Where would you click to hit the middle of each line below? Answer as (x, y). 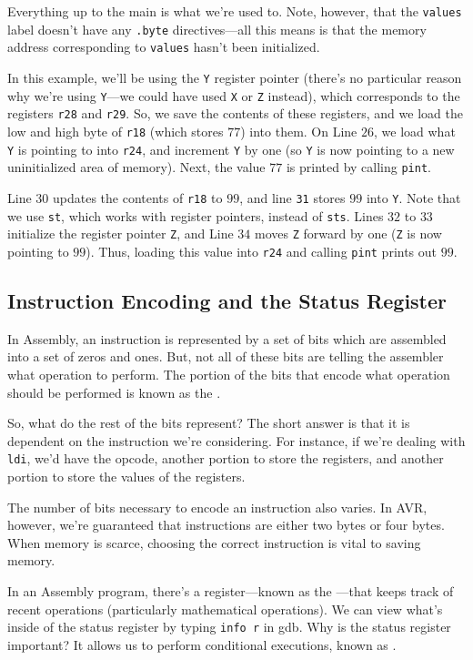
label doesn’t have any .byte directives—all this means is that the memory (217, 29)
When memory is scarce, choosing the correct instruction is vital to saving (214, 542)
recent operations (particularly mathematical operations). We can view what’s (225, 609)
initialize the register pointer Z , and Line (121, 234)
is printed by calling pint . (358, 167)
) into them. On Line (299, 131)
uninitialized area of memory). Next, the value (136, 167)
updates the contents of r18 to (137, 197)
